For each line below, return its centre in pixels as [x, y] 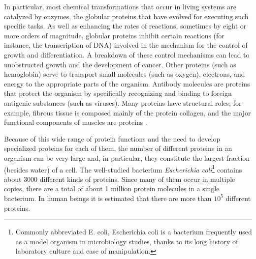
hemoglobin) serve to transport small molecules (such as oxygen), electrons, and [125, 74]
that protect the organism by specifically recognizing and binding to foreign [118, 93]
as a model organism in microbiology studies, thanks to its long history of [127, 241]
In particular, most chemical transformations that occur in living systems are [120, 6]
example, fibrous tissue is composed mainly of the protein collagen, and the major [128, 112]
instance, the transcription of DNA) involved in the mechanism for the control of [126, 45]
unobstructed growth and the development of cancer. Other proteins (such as [120, 64]
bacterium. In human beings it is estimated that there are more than [108, 198]
